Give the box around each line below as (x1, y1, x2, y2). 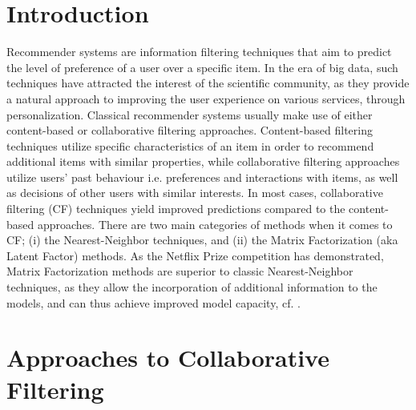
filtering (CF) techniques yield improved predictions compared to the (6, 200, 345, 217)
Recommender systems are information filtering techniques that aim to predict (6, 43, 392, 60)
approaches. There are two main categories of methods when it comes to (37, 215, 393, 232)
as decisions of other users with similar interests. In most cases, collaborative (6, 184, 383, 201)
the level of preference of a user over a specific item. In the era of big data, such (6, 58, 398, 75)
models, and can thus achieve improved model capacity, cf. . (6, 294, 301, 311)
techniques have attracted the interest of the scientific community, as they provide (6, 74, 410, 91)
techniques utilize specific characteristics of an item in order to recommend (6, 137, 374, 154)
